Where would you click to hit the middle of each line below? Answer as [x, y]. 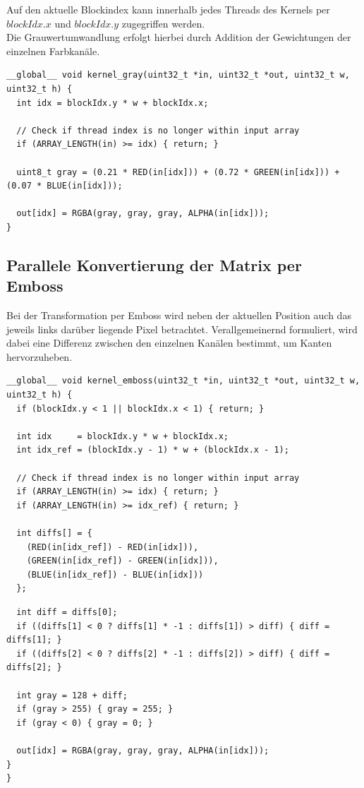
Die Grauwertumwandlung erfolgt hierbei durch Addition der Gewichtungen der [179, 37]
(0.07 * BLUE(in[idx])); [65, 186]
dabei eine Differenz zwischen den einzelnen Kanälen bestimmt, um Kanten [169, 343]
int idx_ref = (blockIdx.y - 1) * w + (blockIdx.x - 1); [153, 450]
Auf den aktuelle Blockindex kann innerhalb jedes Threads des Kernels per [168, 9]
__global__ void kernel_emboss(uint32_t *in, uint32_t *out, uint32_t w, [183, 381]
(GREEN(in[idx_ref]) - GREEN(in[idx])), [122, 561]
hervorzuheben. [40, 356]
